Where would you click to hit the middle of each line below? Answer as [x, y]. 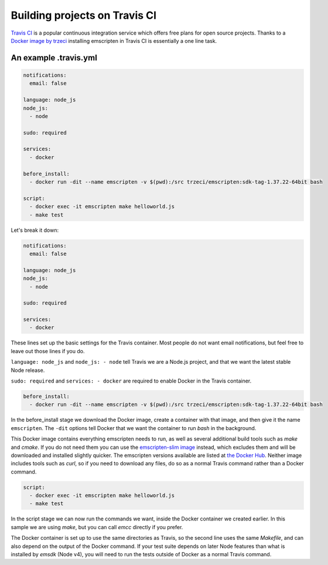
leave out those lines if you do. [48, 351]
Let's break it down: [35, 230]
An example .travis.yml [54, 58]
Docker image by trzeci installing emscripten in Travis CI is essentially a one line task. [114, 40]
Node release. [28, 370]
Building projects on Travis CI [84, 15]
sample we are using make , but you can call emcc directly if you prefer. [97, 527]
